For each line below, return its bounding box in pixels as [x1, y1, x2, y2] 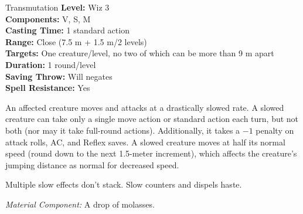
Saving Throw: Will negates [5, 70, 113, 82]
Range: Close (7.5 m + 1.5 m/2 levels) [5, 35, 147, 47]
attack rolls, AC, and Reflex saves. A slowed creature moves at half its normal [5, 135, 285, 148]
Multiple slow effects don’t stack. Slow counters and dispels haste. [5, 178, 242, 191]
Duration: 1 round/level [5, 58, 96, 70]
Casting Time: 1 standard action [5, 24, 130, 36]
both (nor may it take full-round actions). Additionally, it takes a [5, 124, 240, 136]
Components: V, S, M [5, 12, 91, 25]
